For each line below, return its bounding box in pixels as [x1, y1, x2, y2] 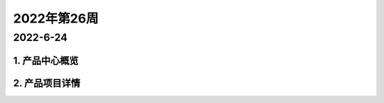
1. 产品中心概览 [13, 54, 79, 66]
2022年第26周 [13, 11, 99, 26]
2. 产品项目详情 [13, 77, 81, 89]
